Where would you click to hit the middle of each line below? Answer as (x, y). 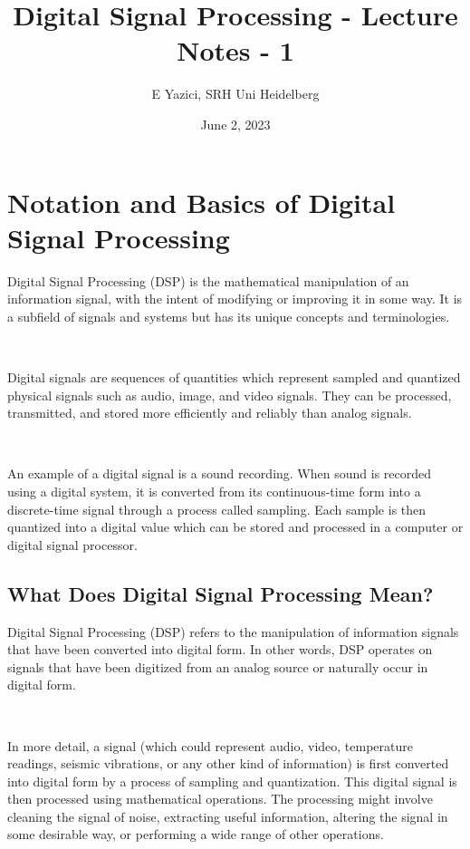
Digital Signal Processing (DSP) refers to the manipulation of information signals (233, 631)
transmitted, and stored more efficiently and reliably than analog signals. (210, 413)
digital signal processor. (72, 544)
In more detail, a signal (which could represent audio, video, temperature (210, 745)
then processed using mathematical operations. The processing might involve (220, 799)
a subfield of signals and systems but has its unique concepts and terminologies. (229, 316)
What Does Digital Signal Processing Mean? (221, 593)
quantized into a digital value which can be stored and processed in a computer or (235, 527)
